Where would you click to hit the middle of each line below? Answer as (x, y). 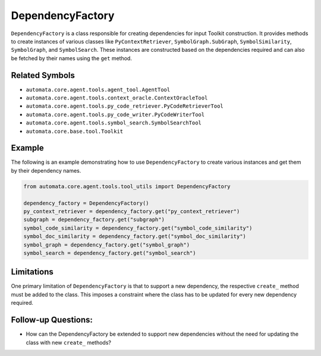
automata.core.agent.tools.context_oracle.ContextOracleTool (117, 98)
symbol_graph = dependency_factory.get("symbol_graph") (107, 245)
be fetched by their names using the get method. (71, 58)
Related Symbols (43, 75)
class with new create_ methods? (68, 342)
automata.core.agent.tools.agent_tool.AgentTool (98, 90)
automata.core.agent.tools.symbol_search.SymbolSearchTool (114, 123)
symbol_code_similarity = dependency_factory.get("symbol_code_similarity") (138, 228)
